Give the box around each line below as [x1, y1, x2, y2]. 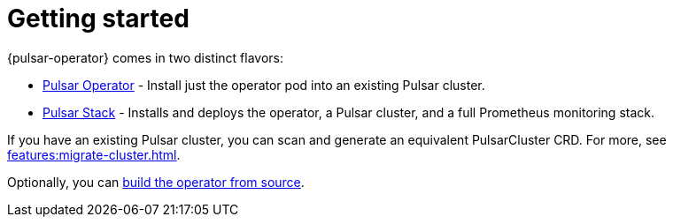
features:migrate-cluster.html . [7, 146, 181, 162]
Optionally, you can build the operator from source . [7, 174, 305, 190]
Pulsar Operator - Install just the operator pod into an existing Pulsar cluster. [43, 77, 485, 93]
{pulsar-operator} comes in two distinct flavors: [7, 49, 283, 65]
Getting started [7, 4, 190, 34]
